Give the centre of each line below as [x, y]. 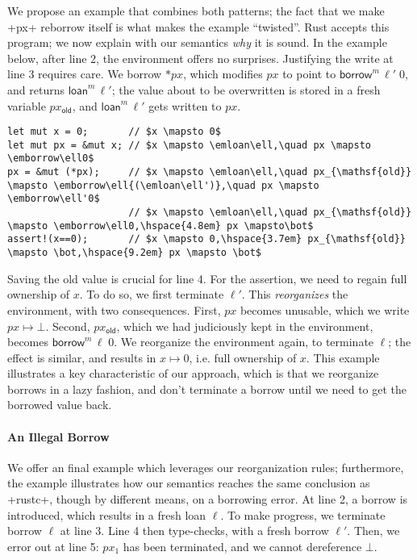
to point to [309, 74]
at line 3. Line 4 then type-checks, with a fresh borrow [194, 531]
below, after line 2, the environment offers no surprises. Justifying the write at [200, 58]
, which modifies [223, 74]
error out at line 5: [53, 546]
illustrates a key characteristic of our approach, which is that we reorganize [193, 373]
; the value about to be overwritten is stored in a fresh [246, 89]
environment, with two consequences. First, [114, 309]
